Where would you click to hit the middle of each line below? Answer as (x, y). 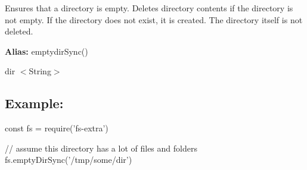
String (40, 71)
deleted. (19, 31)
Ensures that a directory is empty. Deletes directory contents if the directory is (149, 8)
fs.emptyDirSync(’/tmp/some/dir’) (69, 160)
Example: (34, 103)
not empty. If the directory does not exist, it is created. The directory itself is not (154, 19)
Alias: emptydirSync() (46, 51)
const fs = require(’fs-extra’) (57, 128)
